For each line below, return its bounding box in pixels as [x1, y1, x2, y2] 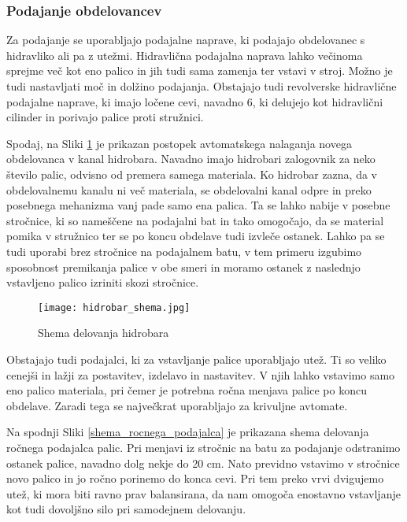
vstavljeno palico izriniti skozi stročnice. [6, 274, 199, 291]
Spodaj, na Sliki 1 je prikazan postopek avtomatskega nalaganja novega [6, 135, 352, 151]
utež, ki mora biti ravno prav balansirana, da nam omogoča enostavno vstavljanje [6, 485, 401, 502]
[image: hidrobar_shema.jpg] [38, 302, 191, 313]
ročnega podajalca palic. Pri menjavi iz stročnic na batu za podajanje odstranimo [6, 439, 401, 455]
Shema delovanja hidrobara [38, 324, 169, 341]
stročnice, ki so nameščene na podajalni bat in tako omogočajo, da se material [6, 212, 384, 228]
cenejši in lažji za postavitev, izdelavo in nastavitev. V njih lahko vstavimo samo [6, 366, 395, 383]
